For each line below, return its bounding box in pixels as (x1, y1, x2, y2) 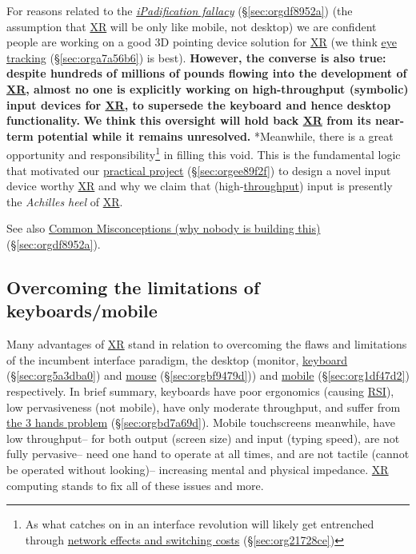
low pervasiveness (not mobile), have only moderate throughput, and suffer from (6, 398, 401, 415)
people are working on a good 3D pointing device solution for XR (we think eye (6, 34, 397, 50)
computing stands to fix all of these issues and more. (6, 476, 264, 493)
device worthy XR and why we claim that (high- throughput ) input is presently (6, 177, 393, 194)
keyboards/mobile (6, 298, 158, 323)
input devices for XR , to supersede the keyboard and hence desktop (6, 96, 391, 113)
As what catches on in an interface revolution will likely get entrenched (25, 516, 374, 532)
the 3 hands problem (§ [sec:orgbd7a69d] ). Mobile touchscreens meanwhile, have (6, 414, 395, 431)
